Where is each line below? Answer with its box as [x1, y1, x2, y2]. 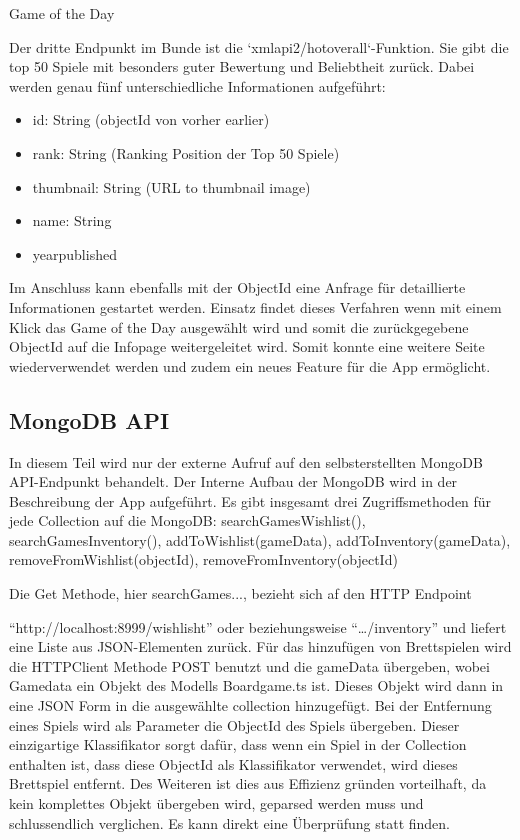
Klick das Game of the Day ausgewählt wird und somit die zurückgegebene [9, 316, 469, 337]
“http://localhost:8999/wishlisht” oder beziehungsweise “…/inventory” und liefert [9, 616, 507, 637]
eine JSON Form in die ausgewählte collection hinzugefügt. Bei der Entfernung [9, 695, 492, 716]
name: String [32, 210, 112, 231]
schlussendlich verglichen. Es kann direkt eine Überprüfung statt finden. [9, 812, 451, 833]
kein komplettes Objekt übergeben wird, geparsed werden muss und [9, 793, 424, 814]
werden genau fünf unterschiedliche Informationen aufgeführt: [9, 75, 386, 96]
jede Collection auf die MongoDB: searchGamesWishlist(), [9, 510, 366, 531]
